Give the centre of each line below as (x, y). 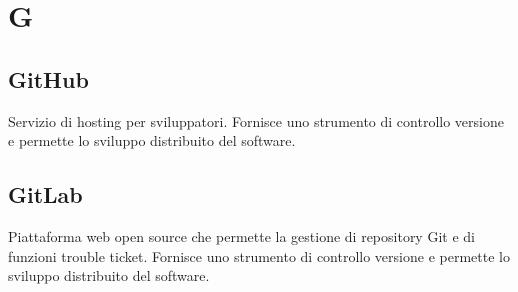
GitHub (48, 78)
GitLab (45, 194)
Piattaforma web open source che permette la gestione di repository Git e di (241, 235)
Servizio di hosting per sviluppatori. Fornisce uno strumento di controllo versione (256, 120)
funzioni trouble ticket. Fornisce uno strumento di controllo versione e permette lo (259, 255)
